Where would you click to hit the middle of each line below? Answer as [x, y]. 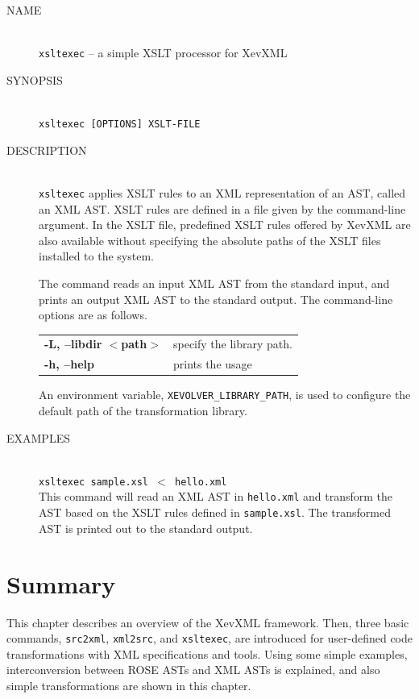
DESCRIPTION [47, 150]
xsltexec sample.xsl [94, 482]
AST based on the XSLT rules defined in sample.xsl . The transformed [215, 512]
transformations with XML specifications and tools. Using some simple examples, [207, 653]
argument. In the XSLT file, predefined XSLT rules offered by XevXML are [225, 225]
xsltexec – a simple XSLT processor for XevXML [163, 53]
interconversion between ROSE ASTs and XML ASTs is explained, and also [193, 670]
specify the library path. [232, 344]
